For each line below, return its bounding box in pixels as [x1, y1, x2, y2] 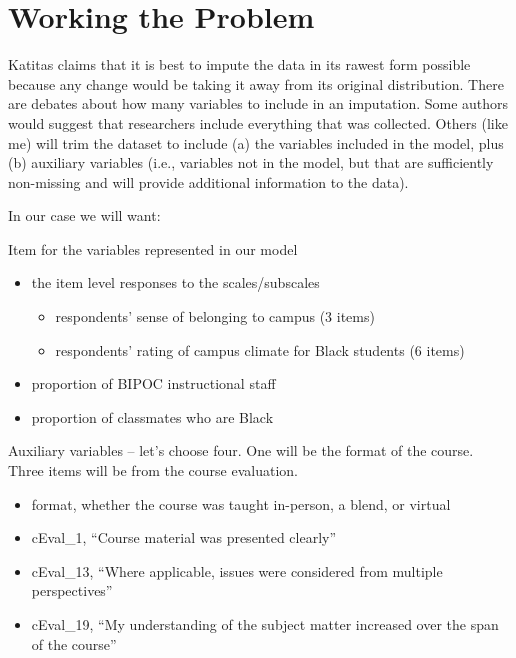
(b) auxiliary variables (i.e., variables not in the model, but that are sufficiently [8, 152, 494, 173]
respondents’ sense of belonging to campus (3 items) [55, 306, 375, 327]
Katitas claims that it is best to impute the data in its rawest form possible [8, 54, 471, 75]
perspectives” [31, 580, 113, 601]
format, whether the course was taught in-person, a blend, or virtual [31, 493, 451, 514]
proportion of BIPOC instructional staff [31, 373, 276, 394]
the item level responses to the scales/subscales [31, 272, 320, 293]
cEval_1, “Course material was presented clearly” [31, 527, 337, 548]
